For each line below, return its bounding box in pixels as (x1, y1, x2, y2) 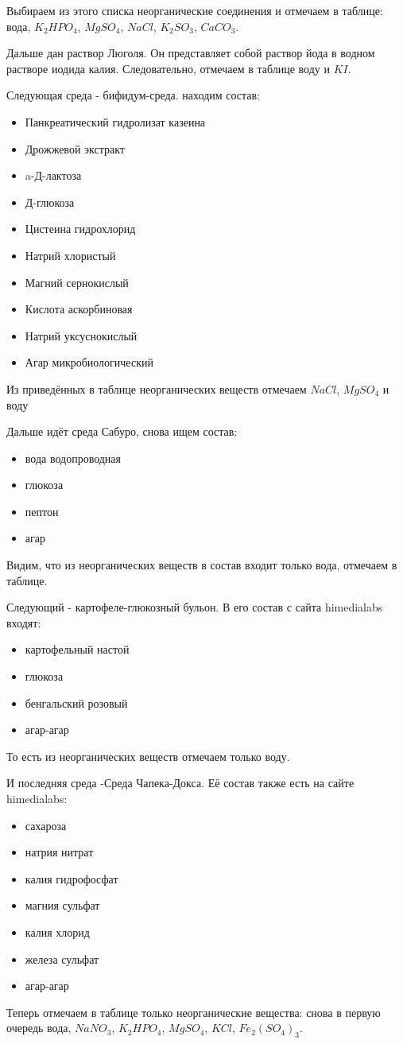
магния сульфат (25, 897, 100, 914)
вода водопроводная (25, 449, 122, 466)
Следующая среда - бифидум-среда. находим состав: (6, 87, 261, 103)
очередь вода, (6, 1019, 72, 1036)
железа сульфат (25, 950, 99, 967)
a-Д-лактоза (25, 167, 82, 184)
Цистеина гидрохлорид (25, 220, 136, 237)
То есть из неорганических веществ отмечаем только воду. (6, 747, 290, 764)
